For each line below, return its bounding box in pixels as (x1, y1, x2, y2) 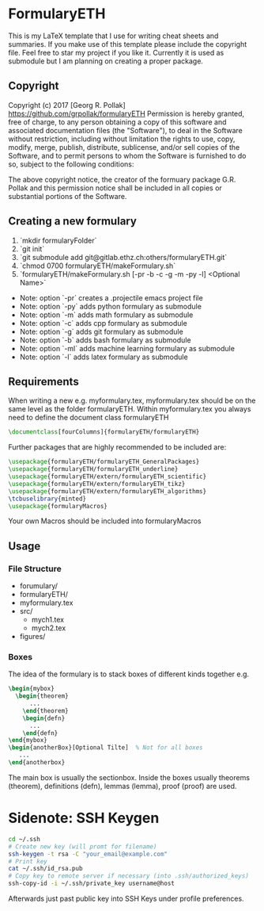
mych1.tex (31, 615, 65, 625)
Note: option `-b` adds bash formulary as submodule (19, 335, 191, 345)
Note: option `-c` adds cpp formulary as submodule (19, 318, 187, 327)
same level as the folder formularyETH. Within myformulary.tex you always (8, 404, 251, 414)
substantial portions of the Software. (8, 191, 127, 201)
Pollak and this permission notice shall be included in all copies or (8, 183, 223, 193)
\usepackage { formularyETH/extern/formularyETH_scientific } (8, 473, 207, 480)
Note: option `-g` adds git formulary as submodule (19, 327, 183, 336)
